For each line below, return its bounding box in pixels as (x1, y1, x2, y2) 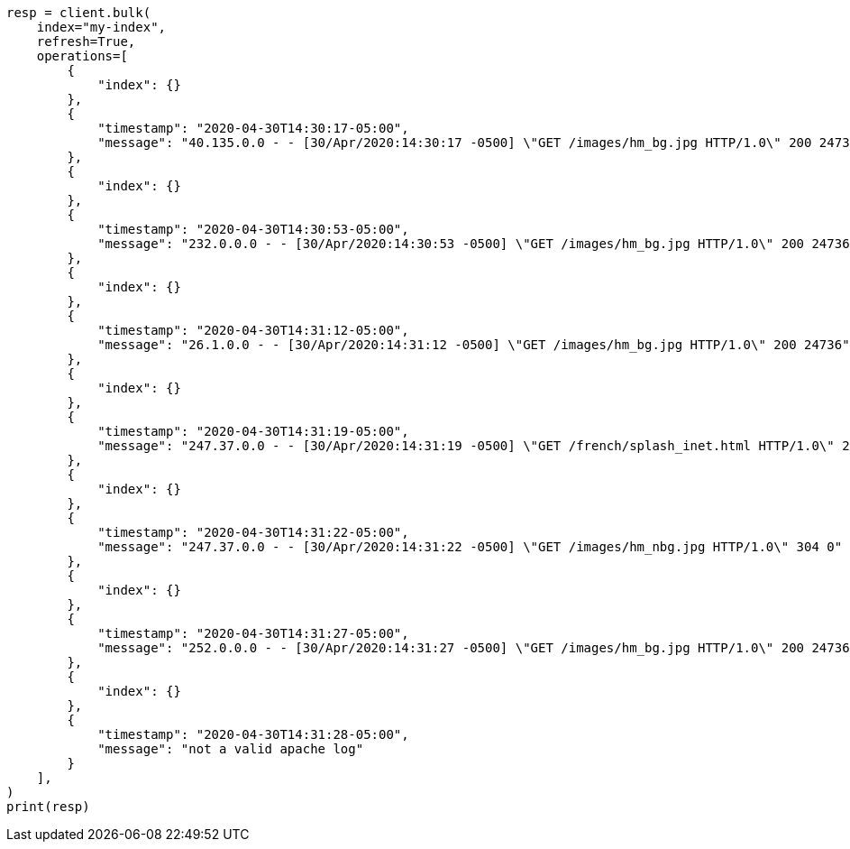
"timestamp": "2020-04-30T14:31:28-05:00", (97, 727, 409, 742)
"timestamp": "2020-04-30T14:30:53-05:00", (97, 222, 409, 236)
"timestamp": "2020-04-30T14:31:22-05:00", (97, 525, 409, 540)
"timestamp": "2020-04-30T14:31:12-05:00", (97, 323, 409, 337)
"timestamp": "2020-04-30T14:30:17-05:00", (97, 121, 409, 135)
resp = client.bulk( (6, 5, 151, 20)
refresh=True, (36, 34, 136, 49)
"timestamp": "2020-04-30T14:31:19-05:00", (97, 424, 409, 438)
